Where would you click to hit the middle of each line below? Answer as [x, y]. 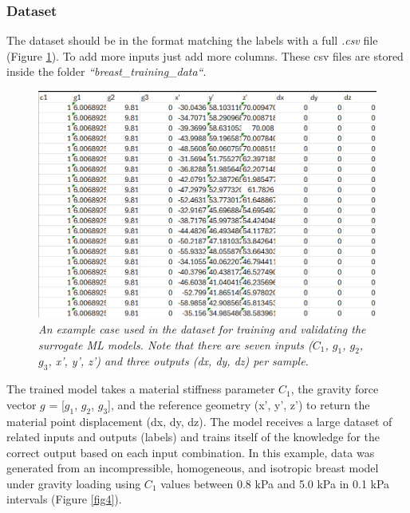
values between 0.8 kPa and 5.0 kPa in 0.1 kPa [275, 483]
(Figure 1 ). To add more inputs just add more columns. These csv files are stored [205, 55]
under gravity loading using [74, 483]
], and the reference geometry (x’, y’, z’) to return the [239, 404]
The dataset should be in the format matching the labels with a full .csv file [192, 40]
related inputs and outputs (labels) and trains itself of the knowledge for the [193, 437]
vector [22, 404]
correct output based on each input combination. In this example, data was [191, 452]
